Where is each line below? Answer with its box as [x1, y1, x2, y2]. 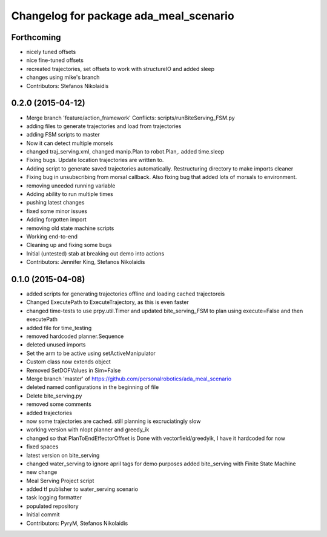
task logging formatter [26, 494, 82, 501]
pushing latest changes [26, 199, 85, 206]
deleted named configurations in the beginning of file [26, 383, 159, 391]
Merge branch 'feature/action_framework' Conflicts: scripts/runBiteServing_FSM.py [26, 114, 236, 121]
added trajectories [26, 409, 73, 416]
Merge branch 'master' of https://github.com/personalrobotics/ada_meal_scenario [26, 375, 232, 382]
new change [26, 468, 58, 476]
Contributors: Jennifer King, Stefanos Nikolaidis [26, 258, 145, 266]
